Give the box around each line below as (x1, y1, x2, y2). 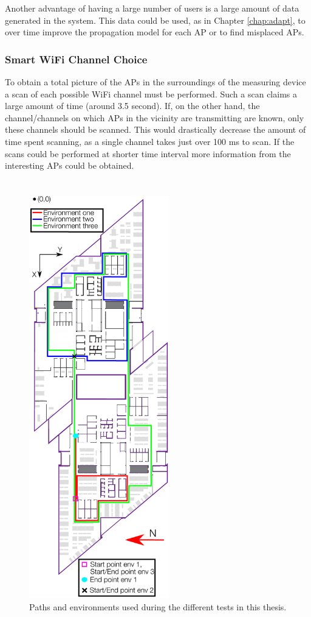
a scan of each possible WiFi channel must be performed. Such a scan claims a (5, 87, 297, 100)
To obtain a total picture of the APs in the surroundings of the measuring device (5, 76, 306, 88)
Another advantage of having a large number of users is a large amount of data (5, 2, 299, 14)
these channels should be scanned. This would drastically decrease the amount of (5, 123, 306, 136)
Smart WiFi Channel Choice (5, 51, 148, 66)
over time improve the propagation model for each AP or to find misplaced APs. (5, 26, 304, 38)
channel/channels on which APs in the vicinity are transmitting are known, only (5, 111, 304, 124)
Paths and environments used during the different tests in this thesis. (29, 600, 287, 613)
